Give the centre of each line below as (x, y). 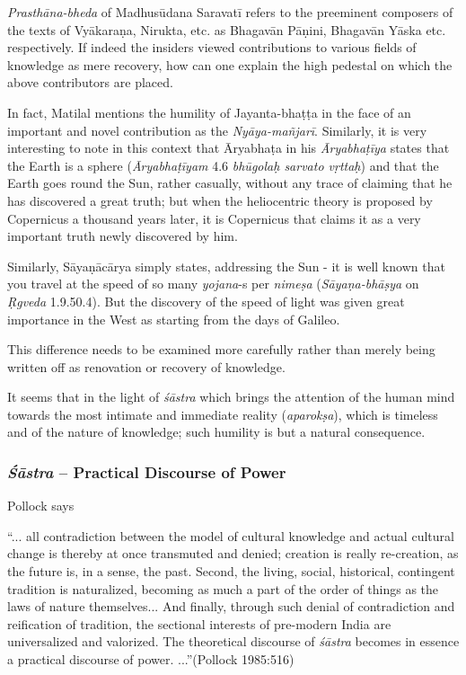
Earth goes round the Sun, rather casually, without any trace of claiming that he (230, 183)
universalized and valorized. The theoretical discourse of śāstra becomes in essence (233, 641)
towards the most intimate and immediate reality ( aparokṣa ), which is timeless (223, 414)
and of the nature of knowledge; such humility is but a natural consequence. (216, 432)
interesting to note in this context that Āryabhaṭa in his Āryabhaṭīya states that (229, 148)
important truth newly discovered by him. (123, 236)
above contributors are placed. (90, 82)
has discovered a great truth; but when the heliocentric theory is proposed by (220, 200)
